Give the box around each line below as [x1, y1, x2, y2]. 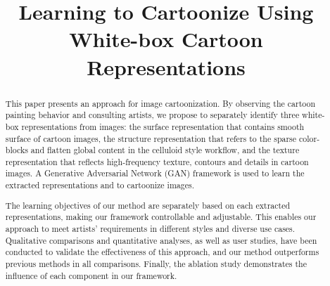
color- [299, 132, 320, 144]
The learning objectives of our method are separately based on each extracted [5, 199, 291, 211]
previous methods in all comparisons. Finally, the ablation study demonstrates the [5, 257, 307, 269]
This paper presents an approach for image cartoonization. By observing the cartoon [5, 97, 316, 109]
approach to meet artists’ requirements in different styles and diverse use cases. [5, 223, 296, 234]
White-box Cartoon [69, 25, 263, 53]
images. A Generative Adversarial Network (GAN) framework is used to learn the [5, 167, 305, 179]
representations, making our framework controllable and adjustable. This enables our [5, 211, 317, 223]
